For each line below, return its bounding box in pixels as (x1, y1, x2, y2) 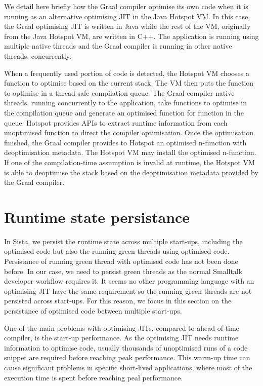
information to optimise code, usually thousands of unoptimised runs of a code (4, 342, 248, 353)
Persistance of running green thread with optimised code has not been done (4, 256, 238, 266)
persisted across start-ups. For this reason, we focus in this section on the (4, 295, 232, 306)
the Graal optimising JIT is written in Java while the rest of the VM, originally (4, 21, 251, 31)
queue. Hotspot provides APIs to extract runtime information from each (4, 117, 228, 128)
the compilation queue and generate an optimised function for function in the (4, 107, 244, 118)
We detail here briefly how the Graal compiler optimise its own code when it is (4, 1, 248, 11)
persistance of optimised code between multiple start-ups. (4, 305, 182, 316)
